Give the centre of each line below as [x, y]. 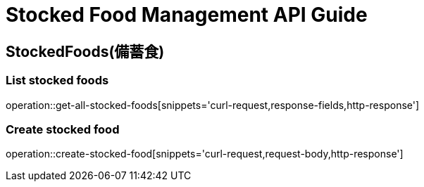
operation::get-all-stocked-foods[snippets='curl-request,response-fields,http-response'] [213, 105]
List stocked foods [57, 80]
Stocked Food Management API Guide [187, 15]
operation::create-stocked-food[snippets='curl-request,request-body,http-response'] [205, 154]
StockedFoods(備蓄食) [85, 51]
